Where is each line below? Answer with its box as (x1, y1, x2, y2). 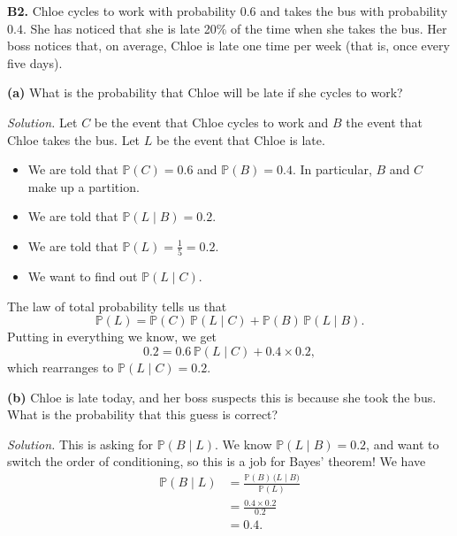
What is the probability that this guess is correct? (7, 405, 278, 424)
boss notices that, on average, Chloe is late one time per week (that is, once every (7, 36, 450, 55)
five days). (7, 53, 63, 72)
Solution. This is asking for (7, 434, 154, 453)
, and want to (366, 434, 439, 453)
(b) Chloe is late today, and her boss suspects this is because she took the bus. (7, 387, 437, 406)
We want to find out (27, 267, 138, 286)
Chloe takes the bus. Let (7, 130, 141, 149)
